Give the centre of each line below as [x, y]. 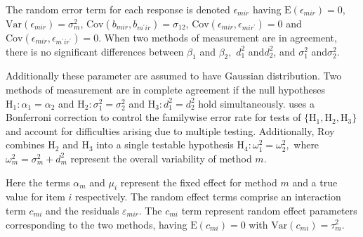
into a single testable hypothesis [165, 145]
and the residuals [82, 210]
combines [25, 145]
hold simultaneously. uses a [256, 103]
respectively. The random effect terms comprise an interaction [208, 197]
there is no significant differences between [95, 51]
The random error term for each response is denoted [118, 9]
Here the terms [38, 182]
